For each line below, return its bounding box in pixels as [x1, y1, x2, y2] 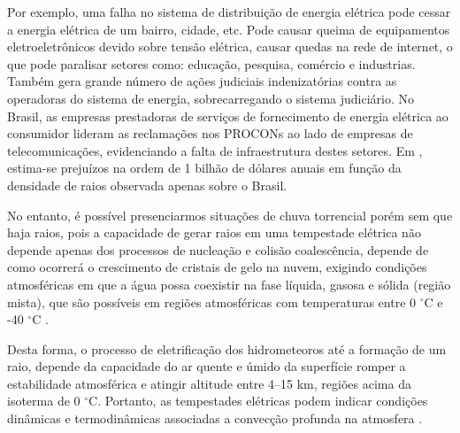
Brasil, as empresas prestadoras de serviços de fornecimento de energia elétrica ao [7, 106, 448, 125]
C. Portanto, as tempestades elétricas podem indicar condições [88, 391, 428, 410]
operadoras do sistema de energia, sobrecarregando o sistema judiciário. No [7, 89, 414, 107]
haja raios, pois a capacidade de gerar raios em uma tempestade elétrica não [7, 223, 421, 242]
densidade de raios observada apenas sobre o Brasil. [7, 175, 287, 194]
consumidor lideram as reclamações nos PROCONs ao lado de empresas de [7, 124, 413, 143]
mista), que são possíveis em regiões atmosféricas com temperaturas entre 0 [7, 292, 417, 311]
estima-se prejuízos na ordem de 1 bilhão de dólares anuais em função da [7, 159, 402, 177]
